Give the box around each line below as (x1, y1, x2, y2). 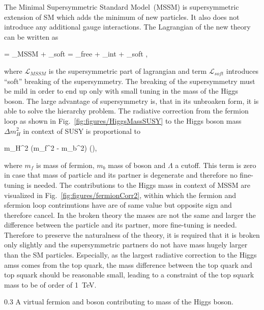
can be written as (4, 31, 58, 42)
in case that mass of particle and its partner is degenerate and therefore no (4, 170, 238, 180)
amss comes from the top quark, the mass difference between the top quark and (4, 259, 252, 270)
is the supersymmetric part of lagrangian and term (48, 65, 207, 76)
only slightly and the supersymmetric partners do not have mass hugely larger (4, 239, 248, 250)
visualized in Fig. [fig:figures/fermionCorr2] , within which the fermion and (4, 189, 237, 200)
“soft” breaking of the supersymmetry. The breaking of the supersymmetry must (4, 75, 255, 86)
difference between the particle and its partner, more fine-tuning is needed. (4, 219, 237, 230)
